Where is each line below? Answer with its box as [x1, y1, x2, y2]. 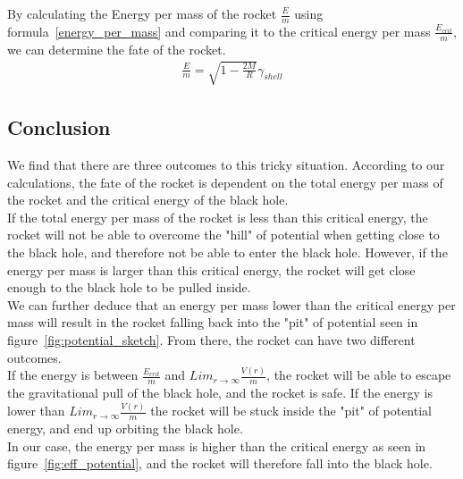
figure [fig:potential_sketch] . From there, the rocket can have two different [7, 330, 416, 349]
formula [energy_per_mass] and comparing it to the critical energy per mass [7, 21, 431, 40]
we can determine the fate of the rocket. [7, 39, 226, 58]
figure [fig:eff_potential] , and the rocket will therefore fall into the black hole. [7, 454, 433, 473]
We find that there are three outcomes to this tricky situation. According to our [7, 155, 445, 174]
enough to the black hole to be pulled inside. [7, 278, 251, 297]
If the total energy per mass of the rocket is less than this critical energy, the [7, 207, 428, 226]
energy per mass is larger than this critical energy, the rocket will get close [7, 260, 416, 279]
